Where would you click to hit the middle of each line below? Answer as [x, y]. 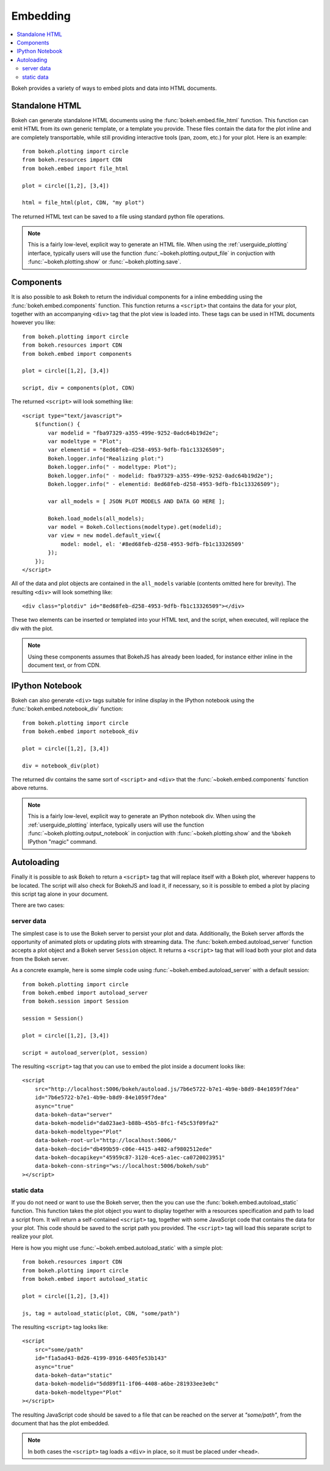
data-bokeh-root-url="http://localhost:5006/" [106, 1141]
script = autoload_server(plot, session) [85, 1053]
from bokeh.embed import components [77, 354]
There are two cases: [38, 905]
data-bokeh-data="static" [74, 1375]
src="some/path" [59, 1349]
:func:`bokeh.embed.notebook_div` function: [67, 709]
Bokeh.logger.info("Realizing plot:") [106, 458]
